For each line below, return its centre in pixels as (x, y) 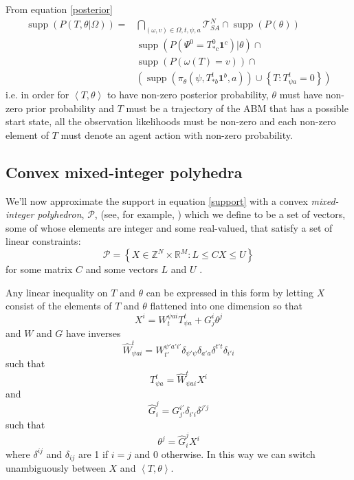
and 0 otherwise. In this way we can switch (225, 454)
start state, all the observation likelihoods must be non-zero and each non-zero (171, 121)
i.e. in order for (37, 95)
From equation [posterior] (59, 9)
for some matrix (39, 269)
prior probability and (70, 108)
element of (27, 134)
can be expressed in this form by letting (230, 292)
